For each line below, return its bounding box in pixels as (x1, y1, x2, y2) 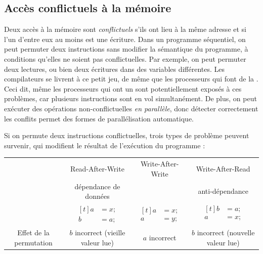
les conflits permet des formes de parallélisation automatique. (4, 113, 194, 123)
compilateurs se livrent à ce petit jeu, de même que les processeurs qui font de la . (4, 73, 258, 84)
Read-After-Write (70, 163, 124, 174)
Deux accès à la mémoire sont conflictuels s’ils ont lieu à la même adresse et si (4, 24, 246, 34)
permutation (14, 237, 53, 247)
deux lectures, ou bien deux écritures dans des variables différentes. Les (4, 63, 225, 74)
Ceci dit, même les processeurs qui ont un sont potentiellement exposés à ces (4, 83, 242, 94)
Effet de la (17, 227, 50, 238)
